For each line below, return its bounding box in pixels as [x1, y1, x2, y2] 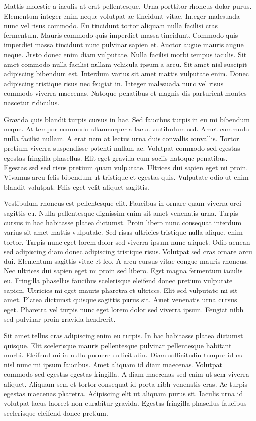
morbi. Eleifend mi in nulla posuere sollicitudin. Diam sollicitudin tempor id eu [4, 350, 243, 360]
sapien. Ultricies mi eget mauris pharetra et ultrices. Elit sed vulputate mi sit [4, 285, 238, 295]
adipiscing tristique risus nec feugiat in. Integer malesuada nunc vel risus [4, 78, 224, 88]
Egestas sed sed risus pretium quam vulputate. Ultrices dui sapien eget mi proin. [4, 162, 248, 172]
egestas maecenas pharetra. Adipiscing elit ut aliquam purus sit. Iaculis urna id [4, 388, 243, 398]
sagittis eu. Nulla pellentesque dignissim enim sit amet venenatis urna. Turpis [4, 207, 238, 218]
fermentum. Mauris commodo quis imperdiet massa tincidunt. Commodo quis [4, 30, 238, 40]
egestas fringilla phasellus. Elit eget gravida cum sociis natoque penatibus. [4, 152, 228, 162]
